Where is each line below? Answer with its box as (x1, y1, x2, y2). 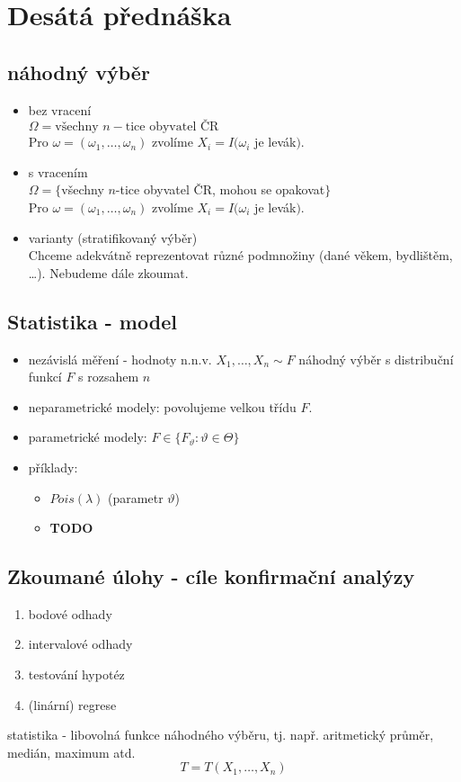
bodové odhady (28, 604, 112, 623)
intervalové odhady (28, 634, 133, 653)
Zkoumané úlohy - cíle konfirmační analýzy (7, 562, 415, 590)
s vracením (28, 162, 88, 181)
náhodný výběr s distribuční (298, 349, 454, 368)
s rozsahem (78, 367, 139, 386)
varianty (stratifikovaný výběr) (28, 228, 198, 247)
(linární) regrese (28, 695, 117, 714)
